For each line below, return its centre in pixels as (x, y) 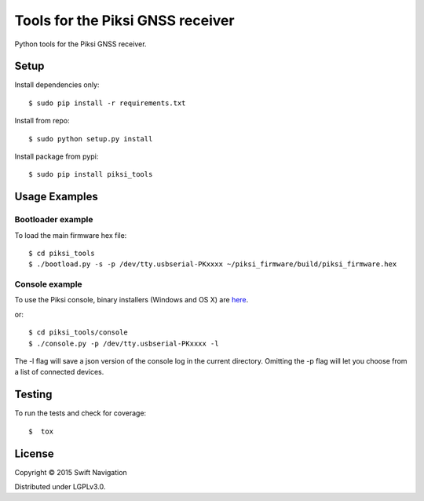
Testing (33, 395)
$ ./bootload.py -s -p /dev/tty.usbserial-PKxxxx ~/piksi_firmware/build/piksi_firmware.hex (213, 264)
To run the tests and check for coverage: (80, 413)
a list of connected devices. (59, 372)
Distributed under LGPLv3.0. (60, 487)
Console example (48, 284)
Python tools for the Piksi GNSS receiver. (80, 44)
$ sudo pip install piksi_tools (91, 174)
